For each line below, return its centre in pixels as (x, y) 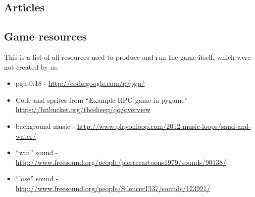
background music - (45, 126)
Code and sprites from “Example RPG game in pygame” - (104, 99)
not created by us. (31, 66)
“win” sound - (37, 152)
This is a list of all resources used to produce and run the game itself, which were (127, 57)
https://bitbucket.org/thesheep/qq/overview (83, 109)
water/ (26, 136)
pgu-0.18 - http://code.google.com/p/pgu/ (80, 83)
